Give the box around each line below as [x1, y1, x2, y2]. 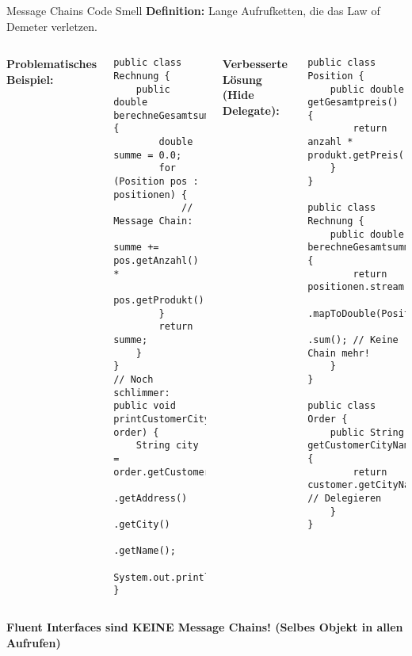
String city [135, 440, 199, 452]
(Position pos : [113, 176, 199, 188]
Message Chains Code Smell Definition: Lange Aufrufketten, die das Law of [6, 2, 380, 18]
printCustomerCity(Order [113, 413, 244, 425]
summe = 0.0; [113, 149, 182, 161]
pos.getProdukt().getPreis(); [113, 295, 273, 306]
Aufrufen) [6, 634, 61, 650]
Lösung [222, 71, 262, 87]
